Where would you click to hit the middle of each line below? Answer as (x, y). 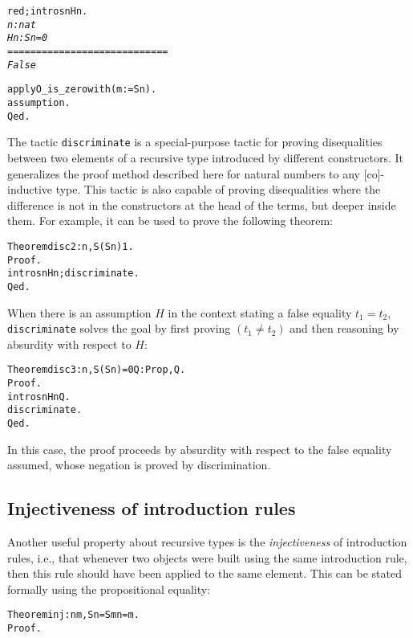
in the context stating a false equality (260, 312)
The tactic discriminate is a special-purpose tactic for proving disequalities (195, 142)
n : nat (22, 25)
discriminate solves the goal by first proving (119, 328)
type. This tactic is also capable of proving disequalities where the (218, 189)
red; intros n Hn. (48, 11)
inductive (30, 189)
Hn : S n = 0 (28, 38)
